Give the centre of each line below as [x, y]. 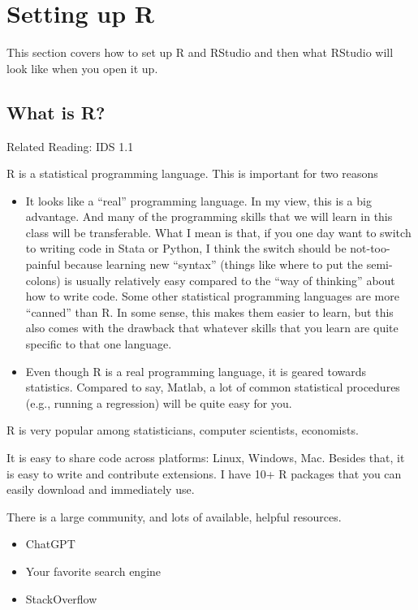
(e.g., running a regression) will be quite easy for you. [159, 402]
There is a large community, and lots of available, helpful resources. [174, 516]
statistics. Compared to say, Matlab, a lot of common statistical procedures [213, 387]
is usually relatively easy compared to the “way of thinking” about [230, 280]
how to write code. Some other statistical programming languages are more [212, 296]
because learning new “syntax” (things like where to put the [213, 264]
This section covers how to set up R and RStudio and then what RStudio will [200, 52]
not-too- [370, 248]
